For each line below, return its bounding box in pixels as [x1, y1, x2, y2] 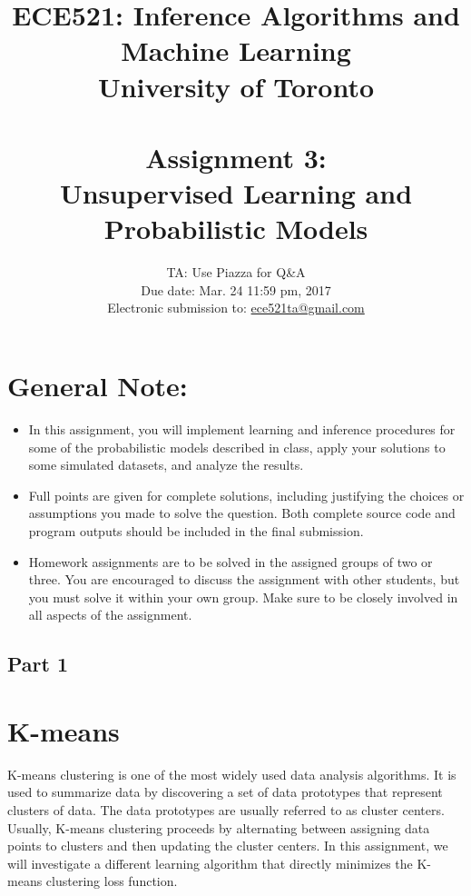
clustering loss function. [45, 871, 178, 891]
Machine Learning [121, 32, 351, 69]
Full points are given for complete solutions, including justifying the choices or [28, 485, 465, 504]
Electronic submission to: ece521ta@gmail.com [107, 298, 365, 317]
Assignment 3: [145, 138, 327, 175]
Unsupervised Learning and [59, 174, 413, 212]
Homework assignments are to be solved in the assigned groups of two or [28, 552, 433, 571]
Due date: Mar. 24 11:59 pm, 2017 [141, 280, 331, 299]
